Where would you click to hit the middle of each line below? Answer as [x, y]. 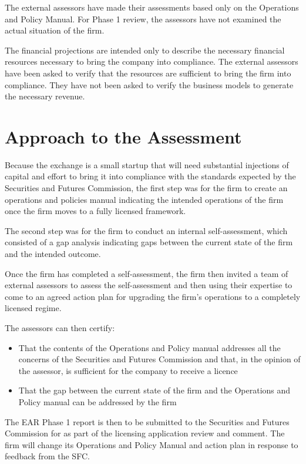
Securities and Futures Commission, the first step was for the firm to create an [146, 188]
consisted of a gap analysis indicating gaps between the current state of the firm [149, 242]
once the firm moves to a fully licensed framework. [95, 211]
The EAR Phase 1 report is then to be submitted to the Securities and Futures [147, 421]
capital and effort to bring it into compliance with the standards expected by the [150, 176]
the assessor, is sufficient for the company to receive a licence [128, 370]
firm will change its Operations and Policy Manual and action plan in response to [152, 444]
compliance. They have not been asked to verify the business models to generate [149, 84]
